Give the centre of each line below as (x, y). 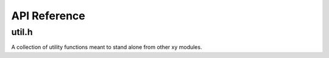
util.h (22, 32)
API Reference (48, 16)
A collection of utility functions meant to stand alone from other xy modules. (107, 47)
